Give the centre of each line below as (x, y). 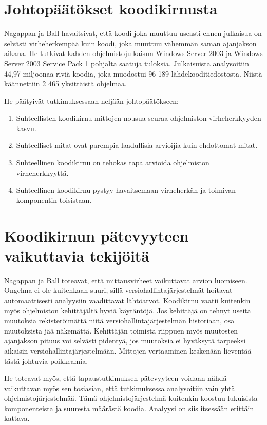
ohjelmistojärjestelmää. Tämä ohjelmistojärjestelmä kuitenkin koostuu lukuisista (131, 398)
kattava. (17, 418)
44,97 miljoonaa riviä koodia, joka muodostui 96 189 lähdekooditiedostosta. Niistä (133, 73)
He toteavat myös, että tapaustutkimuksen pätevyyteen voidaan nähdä (116, 378)
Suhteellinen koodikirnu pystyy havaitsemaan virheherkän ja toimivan (126, 190)
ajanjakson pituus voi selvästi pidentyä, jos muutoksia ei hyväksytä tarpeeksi (125, 340)
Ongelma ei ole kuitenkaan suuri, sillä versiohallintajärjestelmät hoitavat (118, 290)
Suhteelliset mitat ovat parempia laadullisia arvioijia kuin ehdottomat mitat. (137, 145)
